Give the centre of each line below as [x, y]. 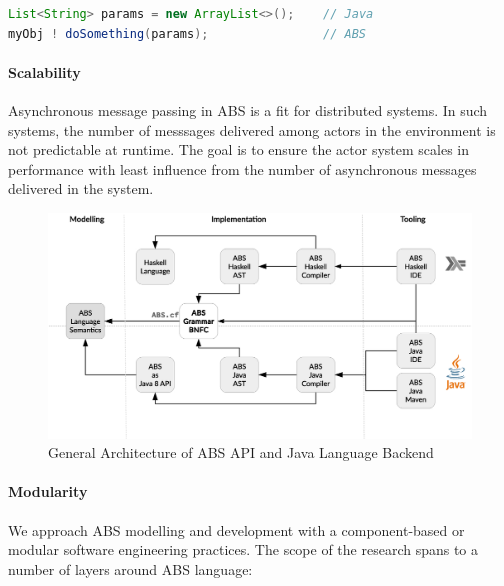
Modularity [48, 491]
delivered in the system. [81, 188]
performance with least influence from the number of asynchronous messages [242, 168]
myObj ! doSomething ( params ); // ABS [187, 33]
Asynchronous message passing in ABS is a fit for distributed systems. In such [248, 109]
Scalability [44, 71]
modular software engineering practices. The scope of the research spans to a [243, 549]
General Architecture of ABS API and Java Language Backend [241, 452]
